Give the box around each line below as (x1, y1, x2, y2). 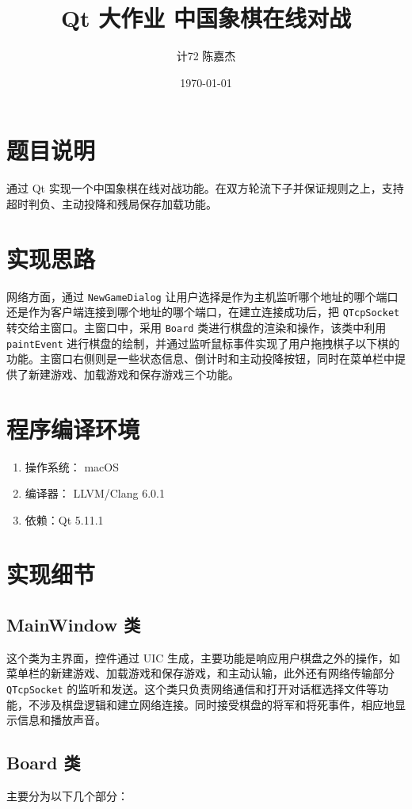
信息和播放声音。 (17, 712, 106, 728)
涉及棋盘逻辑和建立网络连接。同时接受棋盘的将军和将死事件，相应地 (39, 696, 395, 712)
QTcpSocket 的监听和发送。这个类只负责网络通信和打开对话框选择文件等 (6, 681, 378, 697)
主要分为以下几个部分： (6, 788, 128, 804)
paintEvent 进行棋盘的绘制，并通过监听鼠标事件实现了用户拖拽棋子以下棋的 (6, 334, 400, 351)
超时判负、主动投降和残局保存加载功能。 (6, 195, 217, 212)
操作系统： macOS (25, 458, 120, 475)
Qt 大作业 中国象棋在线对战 (60, 2, 352, 34)
